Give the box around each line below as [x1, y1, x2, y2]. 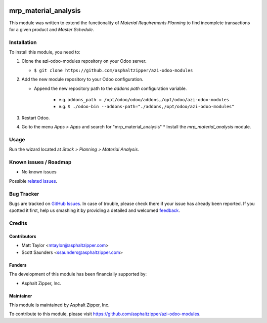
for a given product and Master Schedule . [9, 26, 94, 32]
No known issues [21, 169, 57, 175]
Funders [9, 262, 27, 268]
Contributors [9, 233, 37, 239]
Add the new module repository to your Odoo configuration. [21, 77, 143, 82]
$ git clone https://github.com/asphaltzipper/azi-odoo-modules [34, 67, 193, 73]
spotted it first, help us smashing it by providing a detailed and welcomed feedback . [9, 207, 180, 213]
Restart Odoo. [21, 115, 50, 121]
